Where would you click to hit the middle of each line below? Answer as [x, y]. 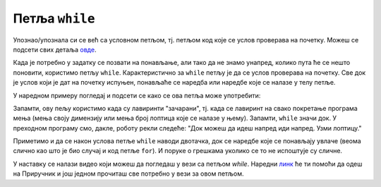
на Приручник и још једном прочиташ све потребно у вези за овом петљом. [128, 174]
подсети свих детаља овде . [55, 49]
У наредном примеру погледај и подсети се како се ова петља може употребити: [137, 95]
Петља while [54, 18]
